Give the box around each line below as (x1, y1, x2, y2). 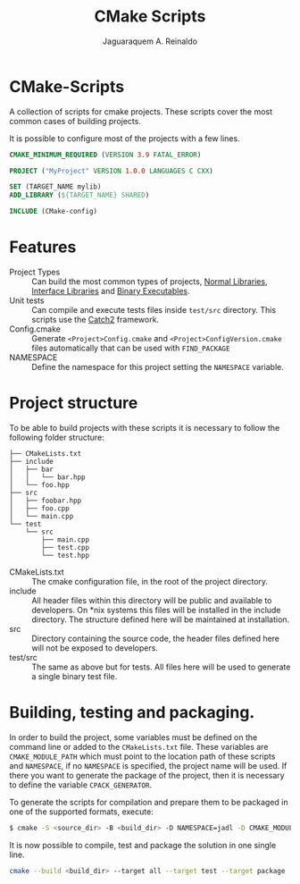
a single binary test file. (31, 670, 118, 681)
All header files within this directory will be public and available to (31, 594, 272, 605)
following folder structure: (9, 432, 104, 442)
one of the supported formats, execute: (9, 806, 154, 817)
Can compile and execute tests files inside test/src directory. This (31, 305, 277, 315)
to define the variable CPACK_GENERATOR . (9, 779, 153, 790)
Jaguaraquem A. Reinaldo (102, 36, 198, 46)
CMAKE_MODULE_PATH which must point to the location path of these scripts (9, 751, 276, 762)
